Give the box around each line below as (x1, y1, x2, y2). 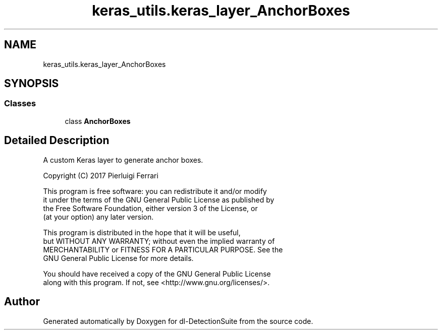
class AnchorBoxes (65, 116, 131, 125)
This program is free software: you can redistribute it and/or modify (43, 186, 267, 195)
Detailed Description (4, 134, 109, 147)
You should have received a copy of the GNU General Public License (43, 269, 271, 278)
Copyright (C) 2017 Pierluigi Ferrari (43, 171, 158, 180)
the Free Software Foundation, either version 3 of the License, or (43, 204, 258, 213)
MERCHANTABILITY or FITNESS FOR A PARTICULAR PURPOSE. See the (43, 245, 283, 254)
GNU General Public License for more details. (43, 253, 194, 262)
